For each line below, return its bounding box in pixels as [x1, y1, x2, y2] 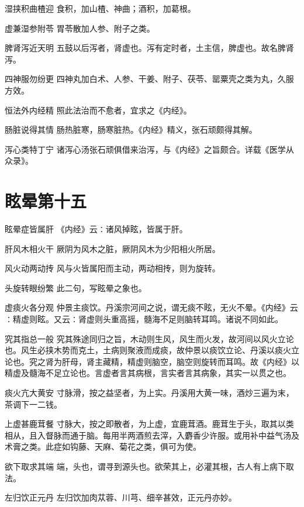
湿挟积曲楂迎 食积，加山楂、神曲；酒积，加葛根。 [5, 2, 196, 14]
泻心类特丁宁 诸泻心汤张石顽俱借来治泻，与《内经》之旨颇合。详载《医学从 [5, 143, 294, 155]
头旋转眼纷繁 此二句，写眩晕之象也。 [5, 281, 147, 294]
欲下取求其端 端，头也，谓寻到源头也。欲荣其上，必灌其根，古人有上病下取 [5, 460, 294, 472]
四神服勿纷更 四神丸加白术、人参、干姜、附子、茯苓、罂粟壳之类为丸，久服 [5, 73, 294, 85]
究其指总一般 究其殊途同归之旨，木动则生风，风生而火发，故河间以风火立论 [5, 332, 294, 344]
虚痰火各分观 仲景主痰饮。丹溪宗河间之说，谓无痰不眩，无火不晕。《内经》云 [5, 301, 298, 313]
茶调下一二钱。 [5, 398, 62, 410]
